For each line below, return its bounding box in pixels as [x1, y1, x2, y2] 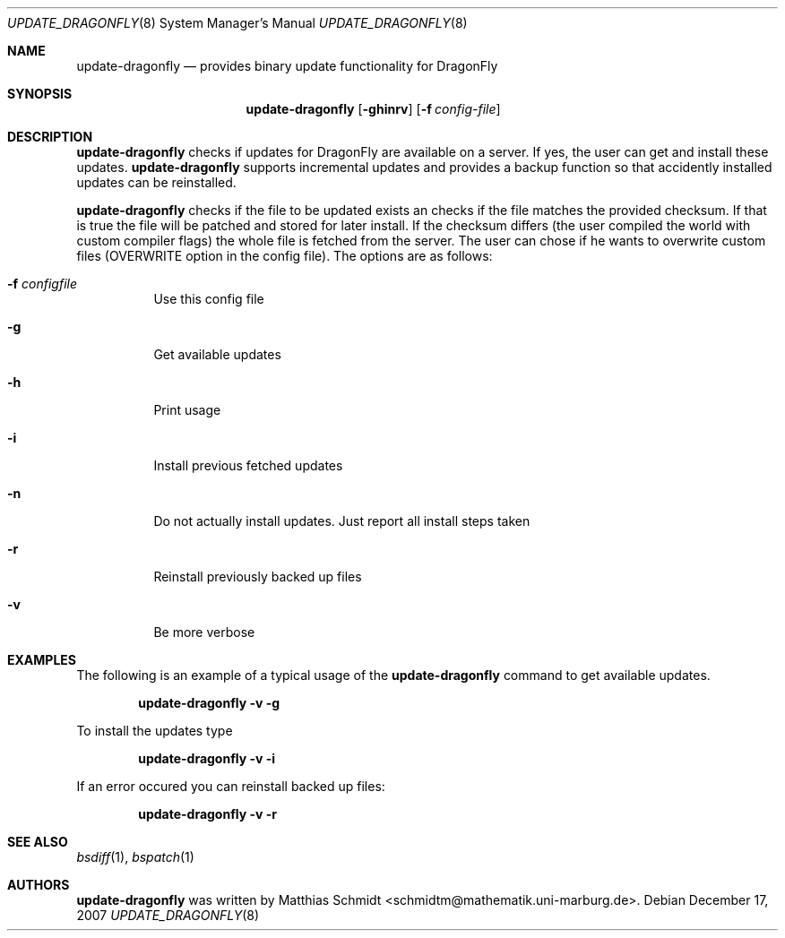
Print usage [153, 402, 221, 417]
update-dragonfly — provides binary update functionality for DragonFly [76, 58, 498, 73]
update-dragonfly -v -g [138, 695, 280, 710]
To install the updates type [76, 723, 233, 738]
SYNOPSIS [7, 86, 73, 101]
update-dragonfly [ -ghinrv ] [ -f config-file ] [246, 101, 501, 116]
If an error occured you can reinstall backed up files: [76, 779, 385, 794]
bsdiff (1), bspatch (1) [76, 849, 194, 865]
